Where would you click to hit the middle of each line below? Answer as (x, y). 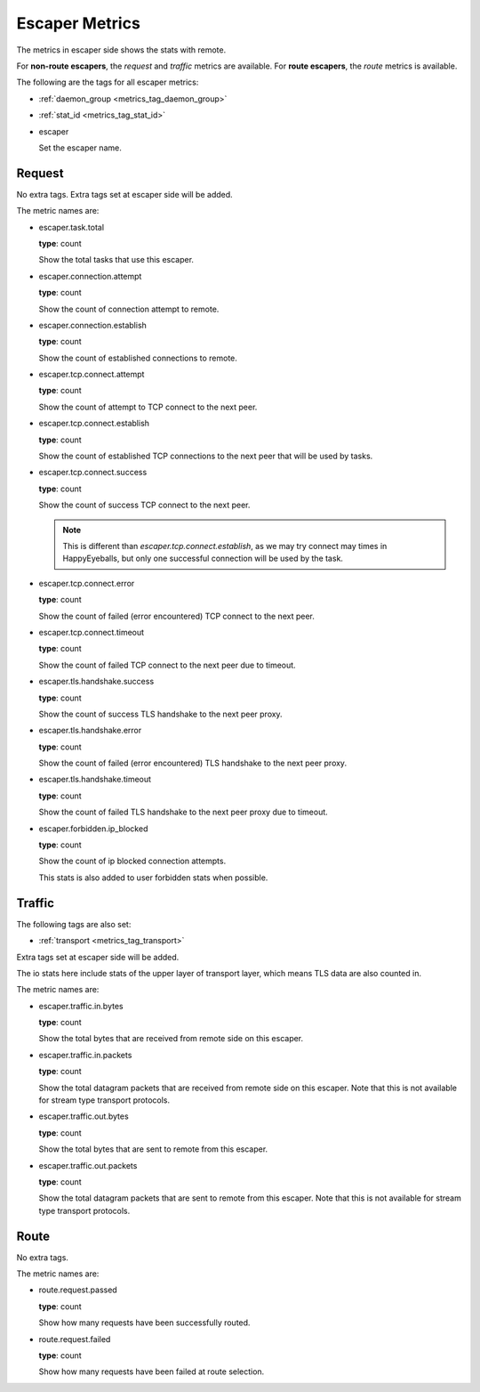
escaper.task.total (72, 227)
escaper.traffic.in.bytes (81, 1006)
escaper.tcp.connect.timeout (92, 632)
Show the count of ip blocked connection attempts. (132, 861)
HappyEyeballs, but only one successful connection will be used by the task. (203, 558)
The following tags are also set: (74, 924)
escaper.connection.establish (92, 325)
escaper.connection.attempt (90, 276)
